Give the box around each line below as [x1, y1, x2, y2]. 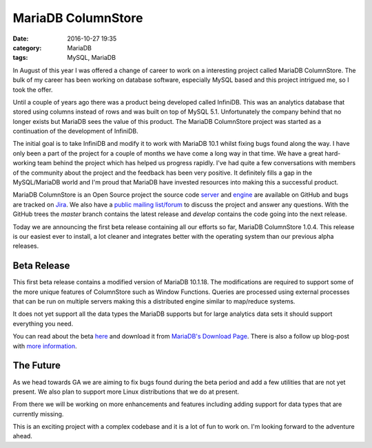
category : [12, 43, 42, 52]
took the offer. [12, 85, 53, 94]
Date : [12, 34, 29, 43]
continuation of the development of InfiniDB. [12, 127, 138, 136]
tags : [12, 54, 28, 62]
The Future [12, 360, 61, 372]
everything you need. [12, 319, 74, 328]
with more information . [12, 341, 77, 350]
